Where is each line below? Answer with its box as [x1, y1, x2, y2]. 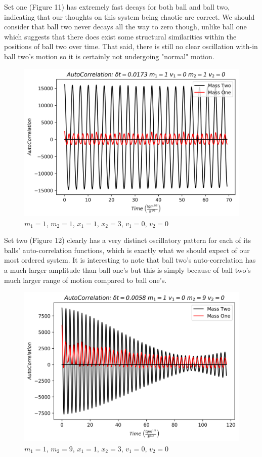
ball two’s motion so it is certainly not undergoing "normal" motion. [4, 51, 214, 61]
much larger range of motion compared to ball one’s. [4, 274, 167, 285]
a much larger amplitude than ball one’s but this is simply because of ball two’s [4, 265, 251, 275]
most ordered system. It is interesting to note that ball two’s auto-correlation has [4, 255, 256, 265]
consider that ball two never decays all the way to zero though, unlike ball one [4, 21, 247, 32]
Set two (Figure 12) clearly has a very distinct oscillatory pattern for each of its [4, 235, 251, 245]
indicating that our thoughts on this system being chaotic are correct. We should [4, 11, 255, 22]
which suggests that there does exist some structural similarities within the [4, 31, 237, 41]
